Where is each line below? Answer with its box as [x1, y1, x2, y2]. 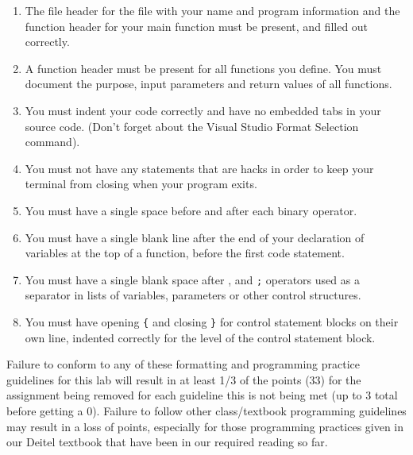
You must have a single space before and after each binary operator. [25, 202, 357, 218]
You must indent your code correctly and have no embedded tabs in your [25, 102, 381, 118]
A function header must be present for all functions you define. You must [25, 60, 382, 76]
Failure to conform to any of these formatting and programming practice [6, 356, 361, 372]
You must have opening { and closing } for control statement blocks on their [25, 313, 399, 330]
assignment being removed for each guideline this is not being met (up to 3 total [6, 387, 398, 403]
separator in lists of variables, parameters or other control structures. [25, 287, 361, 303]
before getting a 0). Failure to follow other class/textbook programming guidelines [6, 403, 407, 418]
